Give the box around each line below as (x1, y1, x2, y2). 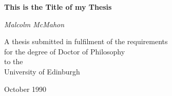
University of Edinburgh (4, 66, 80, 76)
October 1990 (4, 83, 47, 94)
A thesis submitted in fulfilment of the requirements (4, 36, 168, 47)
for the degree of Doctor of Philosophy (4, 46, 125, 56)
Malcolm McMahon (4, 18, 65, 29)
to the (4, 56, 23, 67)
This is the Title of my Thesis (4, 2, 112, 12)
